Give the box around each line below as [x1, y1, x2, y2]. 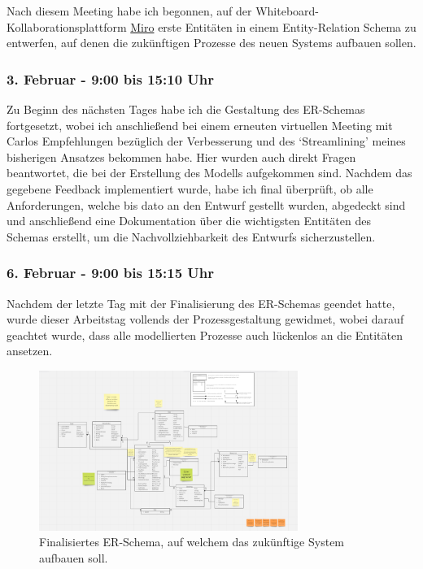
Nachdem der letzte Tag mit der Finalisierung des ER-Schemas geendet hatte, [7, 294, 395, 311]
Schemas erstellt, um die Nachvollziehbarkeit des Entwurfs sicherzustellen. [7, 228, 376, 245]
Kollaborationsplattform [7, 18, 127, 35]
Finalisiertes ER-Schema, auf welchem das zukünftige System [39, 533, 345, 550]
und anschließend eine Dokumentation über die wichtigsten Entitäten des [7, 212, 371, 229]
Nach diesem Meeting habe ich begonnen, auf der [7, 2, 252, 19]
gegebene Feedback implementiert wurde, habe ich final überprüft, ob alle [7, 180, 373, 197]
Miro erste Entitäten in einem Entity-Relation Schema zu [130, 18, 416, 35]
